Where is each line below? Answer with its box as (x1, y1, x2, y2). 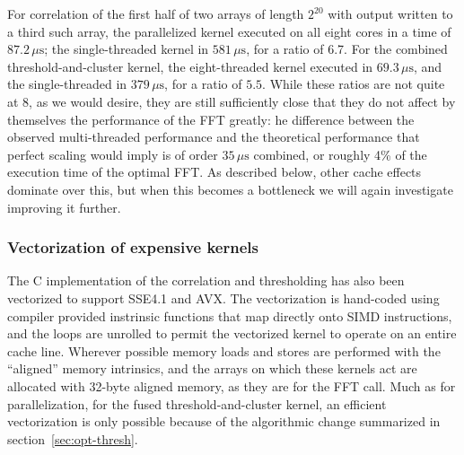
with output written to (328, 4, 453, 22)
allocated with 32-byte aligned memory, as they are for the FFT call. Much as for (7, 376, 456, 395)
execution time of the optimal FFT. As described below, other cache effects (7, 162, 422, 181)
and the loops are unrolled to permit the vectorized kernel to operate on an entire (7, 324, 457, 343)
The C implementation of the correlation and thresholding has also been (7, 271, 405, 290)
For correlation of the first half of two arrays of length (7, 4, 304, 22)
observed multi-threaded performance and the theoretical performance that (7, 127, 420, 146)
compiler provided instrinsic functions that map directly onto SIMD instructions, (7, 306, 452, 325)
